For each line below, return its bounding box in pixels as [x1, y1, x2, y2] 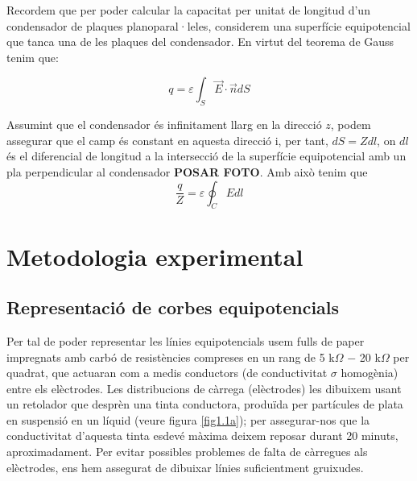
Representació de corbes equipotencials [6, 295, 340, 320]
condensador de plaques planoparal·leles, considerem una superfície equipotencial [6, 17, 411, 34]
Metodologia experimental [6, 239, 303, 272]
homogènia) [341, 364, 398, 381]
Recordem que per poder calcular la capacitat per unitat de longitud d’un [6, 2, 370, 18]
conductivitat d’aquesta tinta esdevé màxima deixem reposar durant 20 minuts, [6, 427, 398, 444]
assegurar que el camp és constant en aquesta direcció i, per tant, [6, 131, 328, 148]
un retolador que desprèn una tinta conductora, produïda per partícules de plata [6, 396, 403, 413]
